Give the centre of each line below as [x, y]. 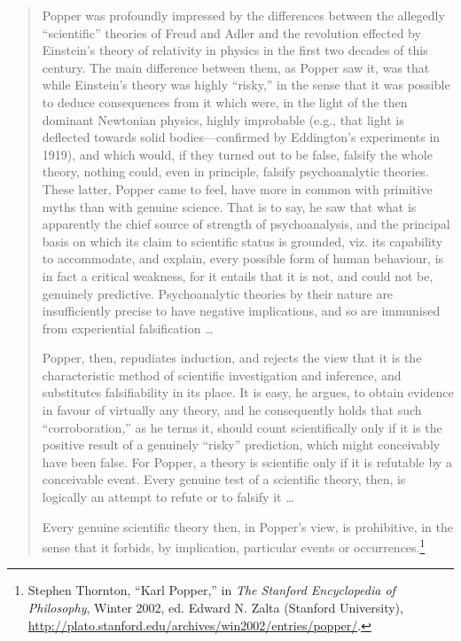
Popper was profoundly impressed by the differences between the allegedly [243, 15]
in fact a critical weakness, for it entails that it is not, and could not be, [238, 275]
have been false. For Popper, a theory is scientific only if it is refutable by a [247, 461]
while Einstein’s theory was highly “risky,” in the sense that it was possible [246, 85]
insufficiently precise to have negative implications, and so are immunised [241, 311]
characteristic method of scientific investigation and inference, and [222, 375]
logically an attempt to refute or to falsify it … [168, 497]
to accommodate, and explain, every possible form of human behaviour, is [243, 258]
